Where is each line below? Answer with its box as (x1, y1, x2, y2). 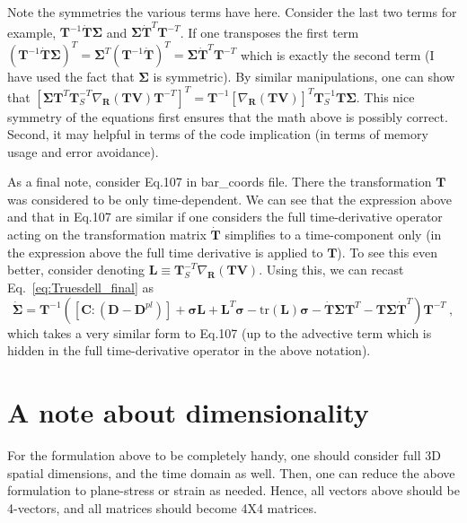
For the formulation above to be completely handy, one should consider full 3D (7, 445, 441, 464)
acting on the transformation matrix (7, 225, 207, 244)
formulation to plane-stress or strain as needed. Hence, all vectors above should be (7, 481, 460, 500)
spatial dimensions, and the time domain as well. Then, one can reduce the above (7, 463, 455, 482)
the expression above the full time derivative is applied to (7, 242, 323, 261)
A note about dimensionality (7, 394, 369, 431)
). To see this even (337, 242, 438, 261)
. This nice (356, 87, 415, 106)
